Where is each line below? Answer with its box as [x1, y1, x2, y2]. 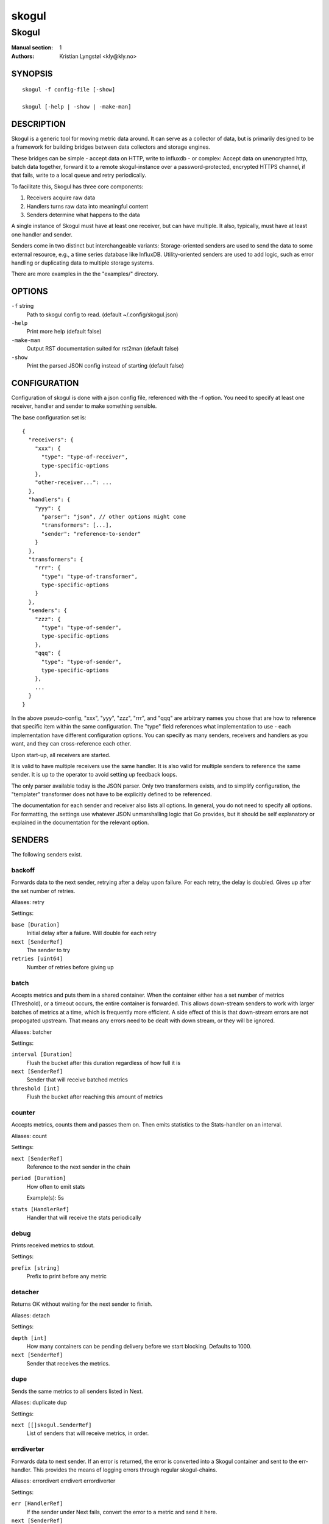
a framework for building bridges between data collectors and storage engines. [11, 143, 210, 151]
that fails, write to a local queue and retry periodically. [11, 171, 146, 179]
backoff [11, 866, 35, 874]
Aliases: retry [11, 899, 45, 906]
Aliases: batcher [11, 1028, 52, 1036]
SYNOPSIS [11, 68, 53, 79]
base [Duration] [11, 921, 60, 928]
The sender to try [26, 947, 70, 954]
